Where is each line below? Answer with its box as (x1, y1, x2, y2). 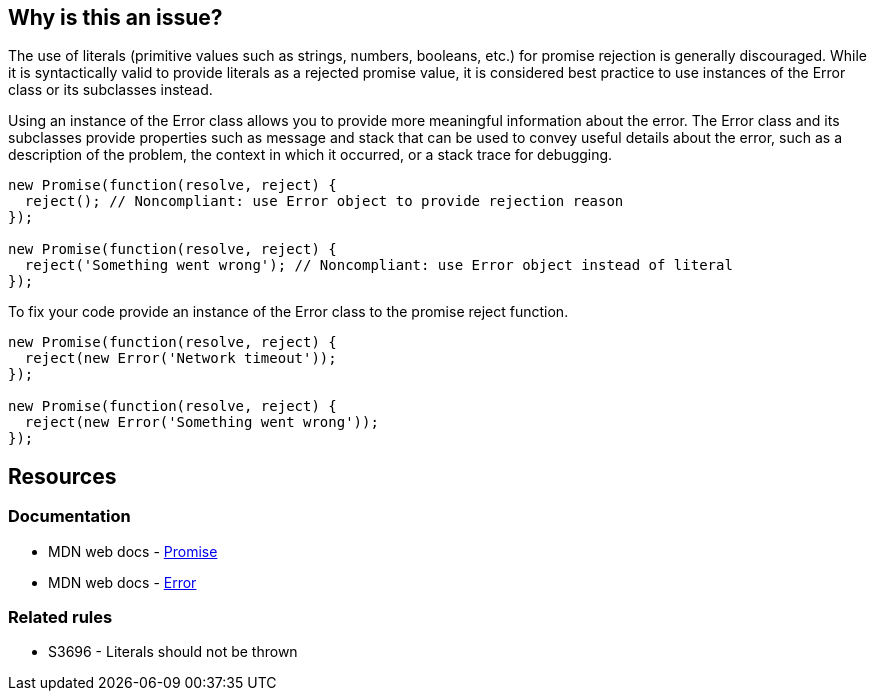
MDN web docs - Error (48, 573, 197, 591)
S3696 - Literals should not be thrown (48, 643, 298, 661)
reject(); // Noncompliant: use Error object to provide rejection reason (24, 193, 624, 210)
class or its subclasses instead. (8, 81, 213, 99)
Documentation (8, 506, 131, 527)
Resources (8, 463, 117, 489)
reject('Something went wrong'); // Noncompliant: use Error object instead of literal (24, 257, 733, 274)
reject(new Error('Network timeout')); (24, 350, 337, 367)
